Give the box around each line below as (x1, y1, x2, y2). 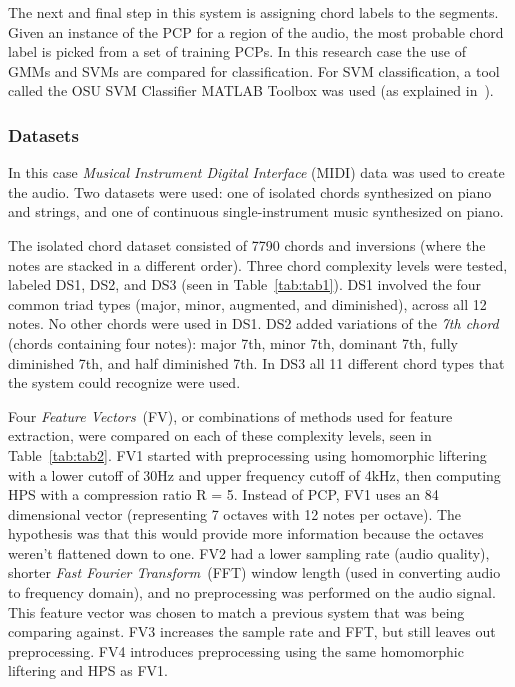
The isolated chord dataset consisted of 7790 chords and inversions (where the (8, 234, 486, 255)
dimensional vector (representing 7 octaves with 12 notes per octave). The (8, 503, 462, 524)
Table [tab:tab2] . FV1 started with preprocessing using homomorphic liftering (8, 444, 487, 465)
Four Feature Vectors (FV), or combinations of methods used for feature (8, 405, 453, 426)
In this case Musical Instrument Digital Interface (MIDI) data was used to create (8, 162, 505, 183)
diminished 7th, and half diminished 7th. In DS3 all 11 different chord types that (8, 352, 505, 373)
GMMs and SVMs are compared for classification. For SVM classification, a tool (8, 60, 500, 81)
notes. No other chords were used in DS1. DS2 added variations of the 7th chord (8, 313, 499, 334)
